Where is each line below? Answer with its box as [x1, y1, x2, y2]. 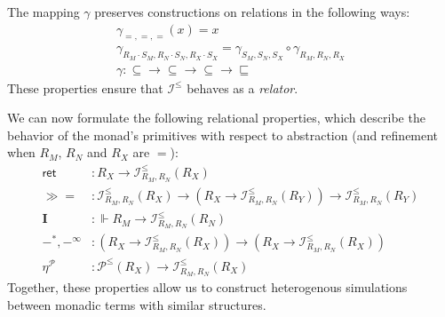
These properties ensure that [7, 78, 163, 97]
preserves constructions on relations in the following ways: [94, 3, 410, 20]
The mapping [7, 3, 80, 20]
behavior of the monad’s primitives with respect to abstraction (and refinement [7, 125, 439, 144]
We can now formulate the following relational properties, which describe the [7, 108, 425, 127]
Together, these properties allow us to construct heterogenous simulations [7, 278, 408, 297]
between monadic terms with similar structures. [7, 295, 266, 313]
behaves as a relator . [187, 78, 298, 97]
